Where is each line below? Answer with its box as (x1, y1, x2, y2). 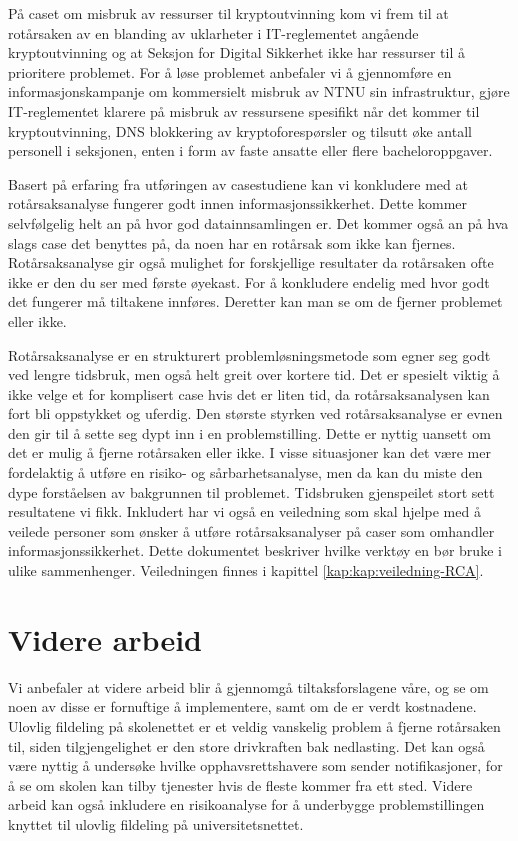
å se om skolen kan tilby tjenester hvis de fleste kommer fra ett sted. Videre (8, 774, 473, 795)
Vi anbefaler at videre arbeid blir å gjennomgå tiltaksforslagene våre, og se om (8, 676, 489, 697)
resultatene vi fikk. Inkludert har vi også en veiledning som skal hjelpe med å (8, 501, 481, 522)
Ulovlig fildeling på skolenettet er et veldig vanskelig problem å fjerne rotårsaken (8, 715, 501, 736)
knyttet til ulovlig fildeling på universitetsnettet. (8, 813, 304, 834)
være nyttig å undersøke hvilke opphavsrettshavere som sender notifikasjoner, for (8, 755, 503, 776)
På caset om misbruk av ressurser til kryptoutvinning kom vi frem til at (8, 3, 449, 23)
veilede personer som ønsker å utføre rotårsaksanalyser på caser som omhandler (8, 520, 495, 541)
